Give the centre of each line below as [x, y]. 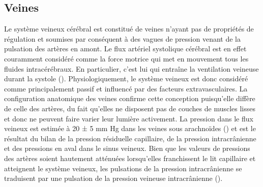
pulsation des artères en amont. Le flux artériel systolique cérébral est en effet [125, 49]
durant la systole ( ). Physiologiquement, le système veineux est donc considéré [126, 79]
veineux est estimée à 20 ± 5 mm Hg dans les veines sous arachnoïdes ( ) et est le [130, 128]
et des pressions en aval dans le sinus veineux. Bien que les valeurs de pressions [127, 148]
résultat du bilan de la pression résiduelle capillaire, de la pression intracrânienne [130, 138]
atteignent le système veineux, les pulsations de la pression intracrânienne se [123, 168]
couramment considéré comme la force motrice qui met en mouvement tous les [126, 58]
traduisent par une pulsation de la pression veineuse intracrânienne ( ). [113, 178]
